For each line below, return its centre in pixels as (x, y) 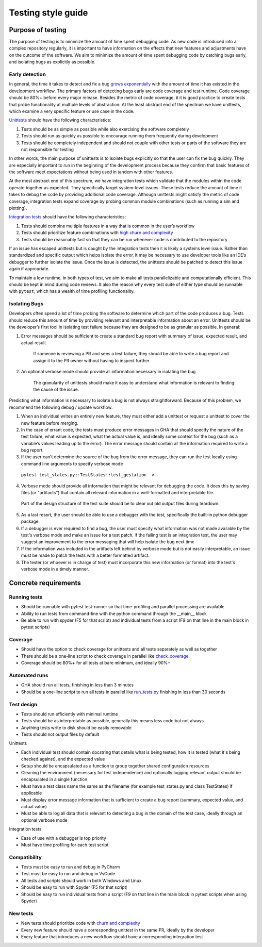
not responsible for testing (48, 149)
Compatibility (25, 857)
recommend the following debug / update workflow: (61, 407)
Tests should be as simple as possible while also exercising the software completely (105, 129)
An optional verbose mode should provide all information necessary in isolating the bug (108, 372)
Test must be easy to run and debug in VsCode (68, 874)
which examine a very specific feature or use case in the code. (72, 111)
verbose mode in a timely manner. (55, 569)
